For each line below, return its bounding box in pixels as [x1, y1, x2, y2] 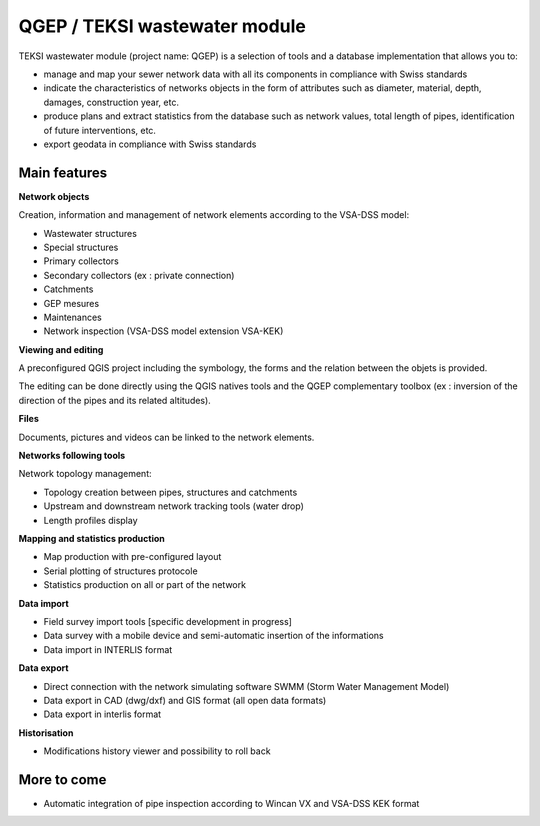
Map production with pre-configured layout [43, 551, 222, 563]
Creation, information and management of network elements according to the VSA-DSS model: [18, 209, 410, 221]
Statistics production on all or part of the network [43, 579, 247, 591]
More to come [18, 771, 107, 788]
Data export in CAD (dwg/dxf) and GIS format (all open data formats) [43, 694, 327, 706]
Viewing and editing [18, 343, 104, 355]
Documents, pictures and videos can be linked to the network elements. [18, 431, 315, 443]
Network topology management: [18, 468, 152, 480]
